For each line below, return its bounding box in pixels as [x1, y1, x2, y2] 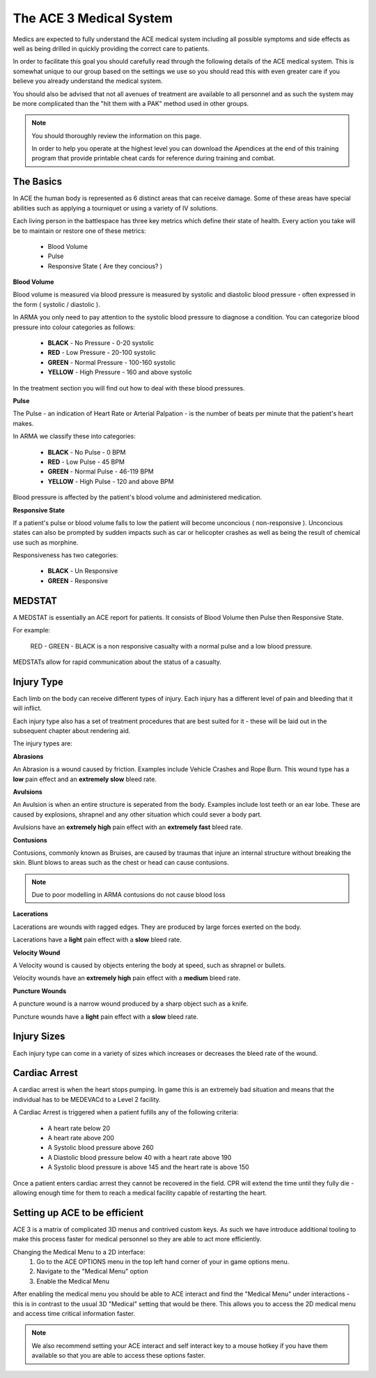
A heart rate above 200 [47, 1133, 115, 1142]
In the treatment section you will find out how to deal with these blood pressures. [13, 384, 245, 392]
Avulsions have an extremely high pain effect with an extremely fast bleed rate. [13, 823, 243, 831]
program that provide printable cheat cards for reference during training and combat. [31, 154, 276, 162]
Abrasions [13, 752, 44, 760]
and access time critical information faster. [13, 1309, 136, 1317]
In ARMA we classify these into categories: [13, 432, 136, 441]
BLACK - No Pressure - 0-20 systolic [47, 339, 155, 347]
